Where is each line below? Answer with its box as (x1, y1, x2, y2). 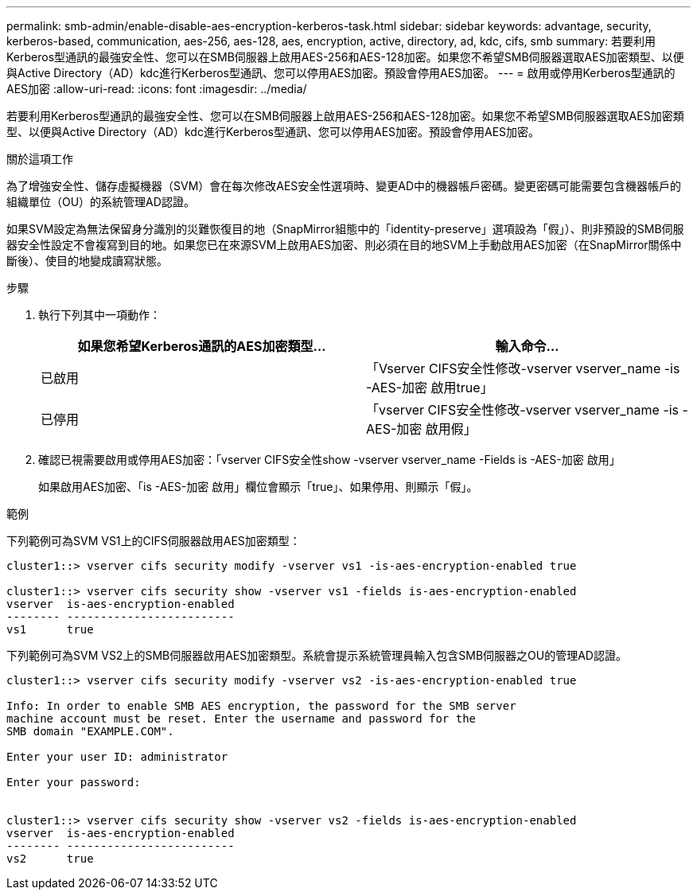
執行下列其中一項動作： (38, 308, 161, 321)
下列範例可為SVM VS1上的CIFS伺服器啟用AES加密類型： (6, 534, 301, 547)
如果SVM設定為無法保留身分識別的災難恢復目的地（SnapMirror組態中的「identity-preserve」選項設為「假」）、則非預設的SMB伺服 (6, 222, 684, 236)
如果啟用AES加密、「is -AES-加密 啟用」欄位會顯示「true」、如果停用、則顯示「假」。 (38, 480, 478, 493)
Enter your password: (6, 776, 141, 789)
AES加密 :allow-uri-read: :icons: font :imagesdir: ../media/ (6, 82, 307, 95)
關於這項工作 (6, 152, 73, 166)
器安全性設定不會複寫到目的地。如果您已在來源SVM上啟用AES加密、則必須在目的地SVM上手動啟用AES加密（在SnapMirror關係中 (6, 238, 682, 251)
